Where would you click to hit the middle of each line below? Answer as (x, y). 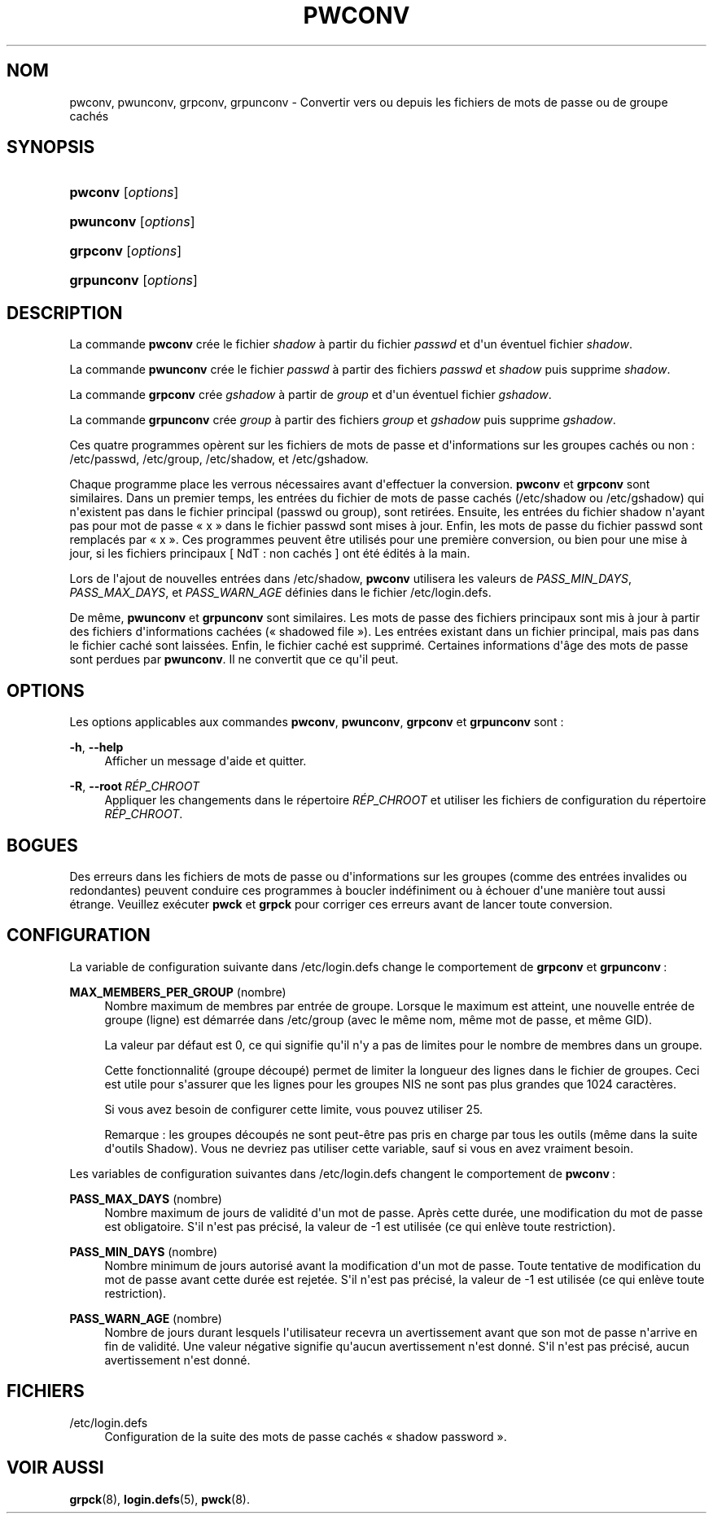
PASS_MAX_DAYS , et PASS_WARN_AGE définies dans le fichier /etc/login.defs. (280, 593)
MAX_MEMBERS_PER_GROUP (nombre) (178, 992)
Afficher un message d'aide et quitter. (206, 761)
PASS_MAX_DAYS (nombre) (146, 1198)
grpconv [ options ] (125, 251)
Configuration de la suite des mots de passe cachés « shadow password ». (306, 1436)
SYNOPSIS (51, 147)
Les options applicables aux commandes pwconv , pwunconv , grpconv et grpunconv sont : (317, 722)
